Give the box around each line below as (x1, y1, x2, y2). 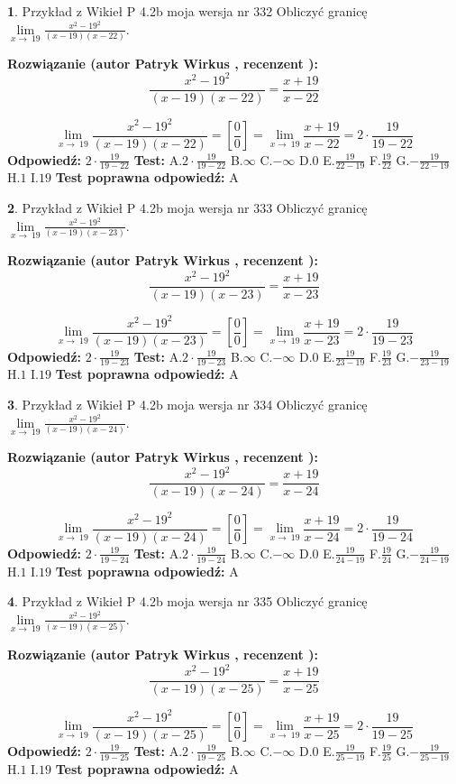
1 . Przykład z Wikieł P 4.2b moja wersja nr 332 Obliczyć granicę (7, 2, 368, 20)
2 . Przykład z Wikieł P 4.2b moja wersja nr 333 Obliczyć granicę (7, 198, 368, 217)
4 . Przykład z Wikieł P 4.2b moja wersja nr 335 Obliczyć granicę (7, 592, 368, 611)
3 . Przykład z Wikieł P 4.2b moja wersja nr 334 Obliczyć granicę (7, 395, 368, 414)
